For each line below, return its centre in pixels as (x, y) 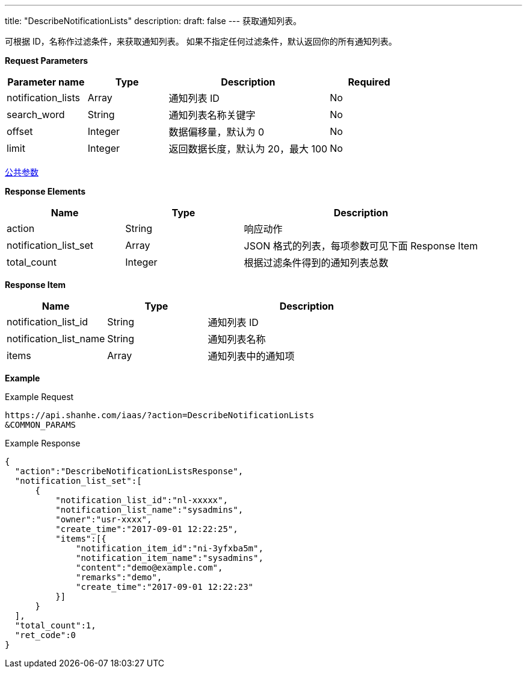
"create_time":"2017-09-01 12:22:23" (165, 587)
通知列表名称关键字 (212, 115)
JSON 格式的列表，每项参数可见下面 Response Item (361, 246)
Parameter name (46, 82)
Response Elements (45, 191)
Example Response (43, 443)
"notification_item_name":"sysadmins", (170, 558)
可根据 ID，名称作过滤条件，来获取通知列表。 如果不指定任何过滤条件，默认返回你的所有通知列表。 (201, 41)
